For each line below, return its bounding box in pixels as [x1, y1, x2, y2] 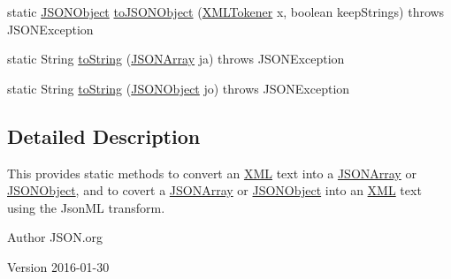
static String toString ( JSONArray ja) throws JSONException [7, 49, 345, 68]
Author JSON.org [7, 228, 103, 246]
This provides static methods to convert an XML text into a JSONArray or [7, 163, 417, 182]
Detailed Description [7, 122, 201, 149]
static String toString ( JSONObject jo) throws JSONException [7, 79, 350, 97]
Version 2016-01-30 [7, 257, 110, 275]
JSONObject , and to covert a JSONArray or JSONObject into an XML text [7, 181, 422, 200]
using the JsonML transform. [7, 198, 165, 216]
